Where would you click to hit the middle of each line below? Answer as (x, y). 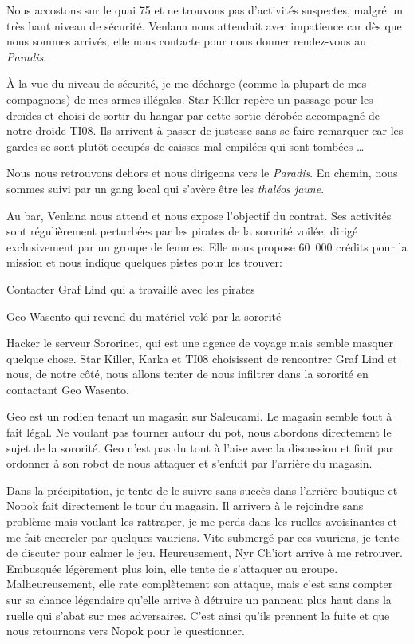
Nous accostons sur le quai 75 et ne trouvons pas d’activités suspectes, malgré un (205, 10)
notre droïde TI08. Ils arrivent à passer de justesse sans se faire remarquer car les (205, 130)
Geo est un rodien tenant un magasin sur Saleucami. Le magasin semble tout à (199, 416)
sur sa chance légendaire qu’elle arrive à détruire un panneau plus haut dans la (199, 599)
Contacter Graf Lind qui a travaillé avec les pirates (131, 288)
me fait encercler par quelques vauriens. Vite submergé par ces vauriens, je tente (203, 537)
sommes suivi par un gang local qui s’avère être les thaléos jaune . (166, 188)
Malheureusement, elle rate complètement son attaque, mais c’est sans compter (200, 584)
